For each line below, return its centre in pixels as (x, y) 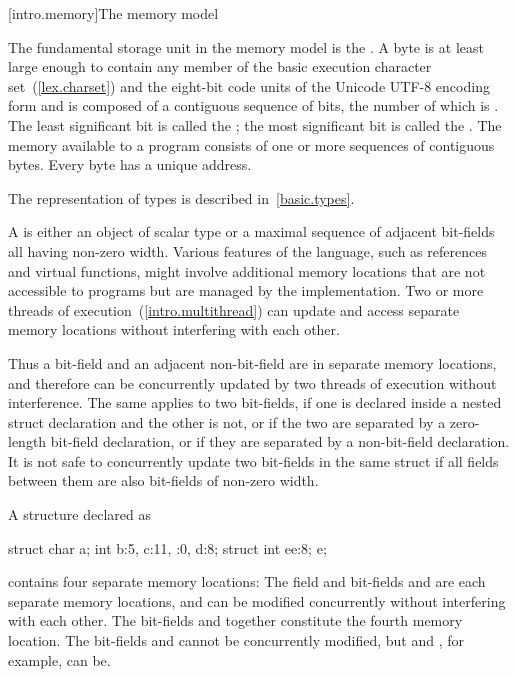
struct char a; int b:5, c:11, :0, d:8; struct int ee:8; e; (167, 547)
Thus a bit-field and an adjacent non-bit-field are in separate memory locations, (252, 362)
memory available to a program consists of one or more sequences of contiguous (251, 144)
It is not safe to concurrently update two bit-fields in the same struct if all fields (253, 460)
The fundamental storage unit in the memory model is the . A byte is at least (246, 46)
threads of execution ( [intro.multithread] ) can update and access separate (234, 309)
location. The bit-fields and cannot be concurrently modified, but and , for (236, 640)
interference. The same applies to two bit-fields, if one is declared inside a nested (255, 402)
